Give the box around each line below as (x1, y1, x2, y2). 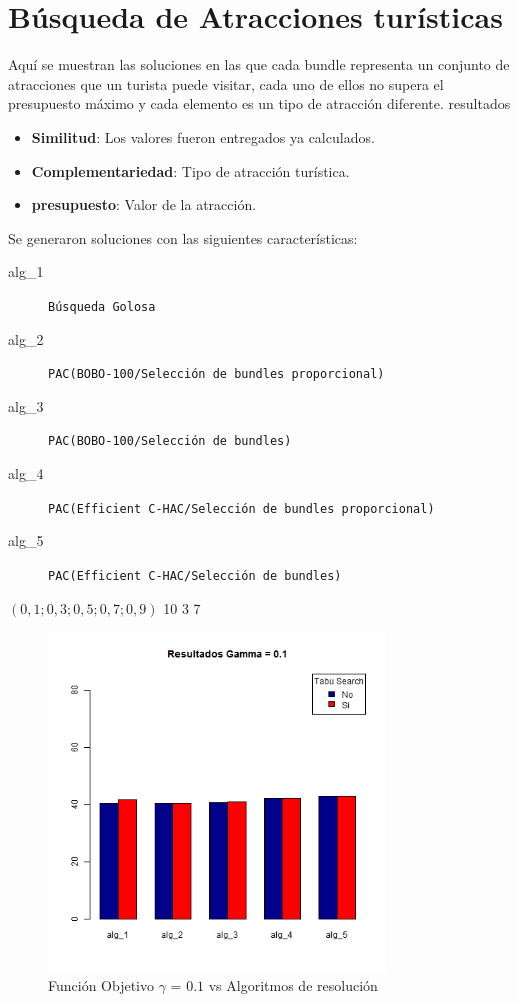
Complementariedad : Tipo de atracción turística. (31, 160, 350, 181)
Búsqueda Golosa (48, 299, 156, 314)
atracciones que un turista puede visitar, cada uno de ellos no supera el (8, 73, 444, 94)
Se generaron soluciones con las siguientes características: (8, 227, 358, 248)
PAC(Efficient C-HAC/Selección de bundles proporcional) (48, 501, 435, 516)
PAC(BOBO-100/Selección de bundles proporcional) (48, 367, 385, 382)
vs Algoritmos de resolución (208, 974, 378, 995)
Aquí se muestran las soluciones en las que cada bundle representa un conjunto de (8, 54, 510, 75)
